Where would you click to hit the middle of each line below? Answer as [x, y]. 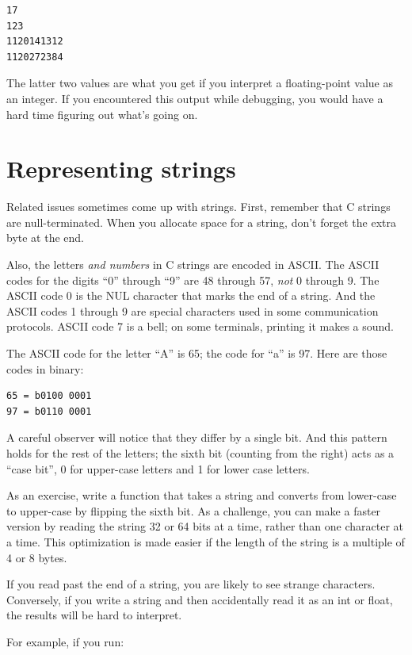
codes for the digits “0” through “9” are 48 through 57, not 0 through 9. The [193, 280]
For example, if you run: [65, 641]
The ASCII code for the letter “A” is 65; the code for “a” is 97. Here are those [197, 353]
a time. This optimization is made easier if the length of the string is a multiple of [206, 541]
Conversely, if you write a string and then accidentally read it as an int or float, [200, 599]
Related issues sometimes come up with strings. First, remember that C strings [198, 207]
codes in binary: [45, 368]
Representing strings [121, 169]
